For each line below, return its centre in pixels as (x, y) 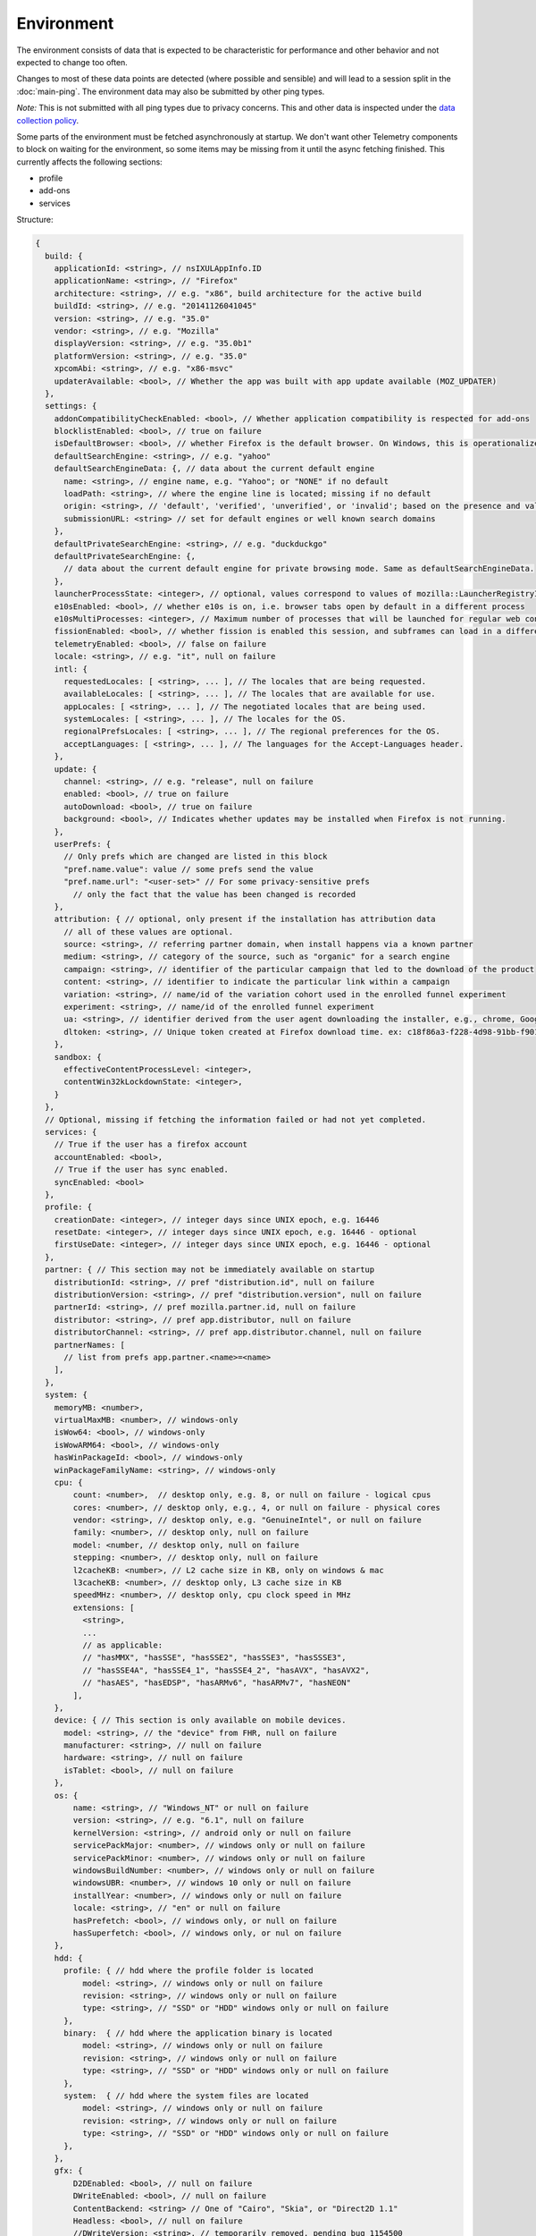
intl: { (71, 669)
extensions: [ (104, 1607)
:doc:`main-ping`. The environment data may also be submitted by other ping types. (171, 91)
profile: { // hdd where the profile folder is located (188, 1971)
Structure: (35, 220)
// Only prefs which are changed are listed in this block (196, 857)
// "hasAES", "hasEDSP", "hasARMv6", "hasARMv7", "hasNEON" (217, 1683)
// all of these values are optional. (149, 932)
